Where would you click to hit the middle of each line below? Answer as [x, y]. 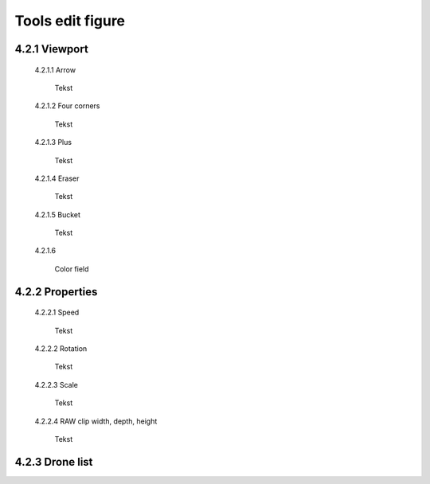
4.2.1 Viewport [52, 49]
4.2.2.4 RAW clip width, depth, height [96, 421]
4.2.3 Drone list [54, 462]
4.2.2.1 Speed [57, 312]
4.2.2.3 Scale [57, 384]
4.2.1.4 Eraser [57, 178]
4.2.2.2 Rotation [61, 349]
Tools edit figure [70, 21]
